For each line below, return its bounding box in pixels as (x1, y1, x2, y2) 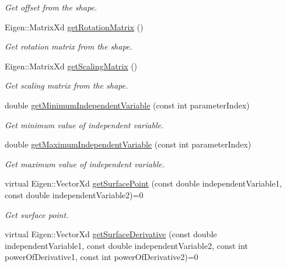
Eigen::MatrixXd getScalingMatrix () (5, 59, 138, 72)
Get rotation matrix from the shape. (5, 40, 132, 52)
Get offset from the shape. (5, 1, 97, 13)
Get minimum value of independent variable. (5, 118, 164, 131)
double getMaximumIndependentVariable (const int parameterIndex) (5, 138, 252, 150)
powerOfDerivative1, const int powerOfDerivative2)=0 (5, 251, 198, 263)
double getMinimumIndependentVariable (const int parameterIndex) (5, 99, 250, 111)
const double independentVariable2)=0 (5, 188, 144, 201)
